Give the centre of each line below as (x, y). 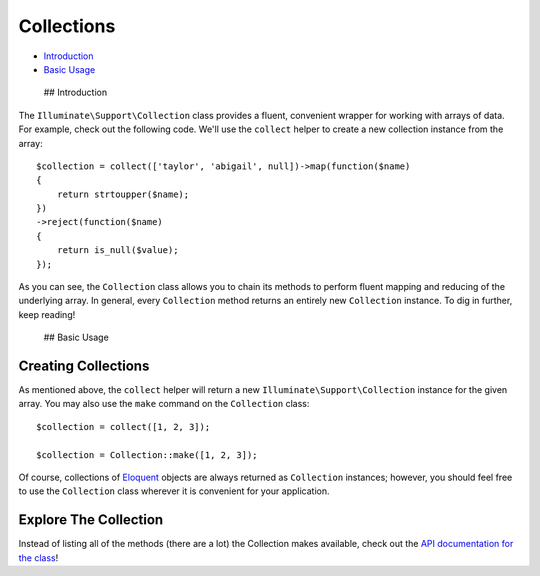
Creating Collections (84, 366)
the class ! (38, 557)
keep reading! (47, 314)
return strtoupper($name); (123, 194)
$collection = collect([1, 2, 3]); (123, 426)
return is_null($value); (117, 250)
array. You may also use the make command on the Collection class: (164, 404)
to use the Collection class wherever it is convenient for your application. (174, 491)
